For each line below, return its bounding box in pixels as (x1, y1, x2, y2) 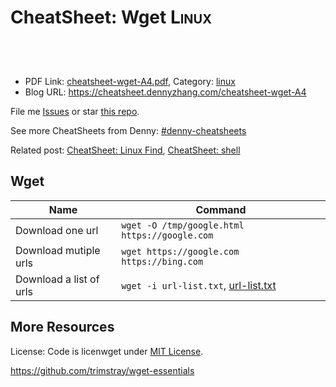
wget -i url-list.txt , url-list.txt (121, 278, 277, 292)
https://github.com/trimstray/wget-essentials (10, 364, 195, 376)
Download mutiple (15, 243, 101, 257)
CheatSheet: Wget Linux (10, 6, 212, 29)
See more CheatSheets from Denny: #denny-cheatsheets (10, 124, 247, 136)
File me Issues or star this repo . (10, 105, 140, 117)
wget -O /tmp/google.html (121, 219, 245, 231)
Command (195, 202, 247, 216)
